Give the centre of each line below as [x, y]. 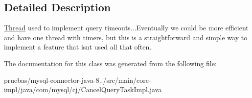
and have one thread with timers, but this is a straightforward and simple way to [126, 37]
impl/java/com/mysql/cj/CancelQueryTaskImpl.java [83, 89]
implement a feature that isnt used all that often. [78, 47]
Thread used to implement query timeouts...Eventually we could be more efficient [126, 28]
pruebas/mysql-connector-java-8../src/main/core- [78, 80]
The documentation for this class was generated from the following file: [110, 63]
